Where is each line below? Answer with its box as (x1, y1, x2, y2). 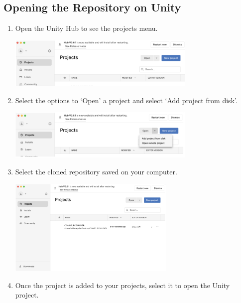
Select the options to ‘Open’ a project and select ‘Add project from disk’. (15, 95, 238, 105)
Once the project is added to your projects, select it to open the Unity (15, 280, 230, 290)
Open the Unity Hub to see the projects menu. (15, 23, 158, 33)
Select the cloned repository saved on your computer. (15, 166, 177, 176)
